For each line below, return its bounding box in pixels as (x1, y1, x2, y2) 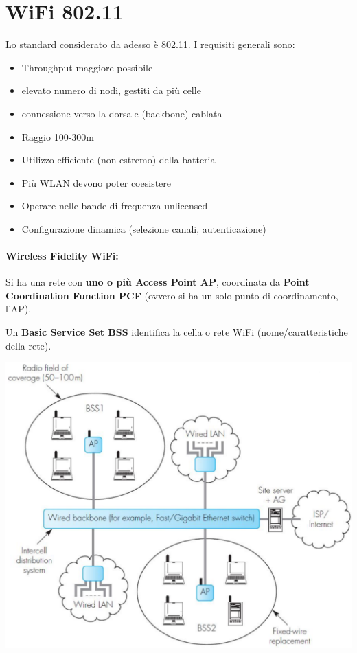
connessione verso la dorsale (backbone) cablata (21, 106, 222, 120)
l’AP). (5, 301, 32, 316)
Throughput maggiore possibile (21, 60, 153, 74)
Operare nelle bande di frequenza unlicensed (21, 198, 208, 213)
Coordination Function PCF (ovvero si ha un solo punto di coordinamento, (5, 288, 338, 302)
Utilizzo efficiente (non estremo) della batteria (21, 152, 216, 167)
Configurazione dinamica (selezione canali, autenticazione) (21, 221, 266, 236)
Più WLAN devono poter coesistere (21, 175, 172, 190)
